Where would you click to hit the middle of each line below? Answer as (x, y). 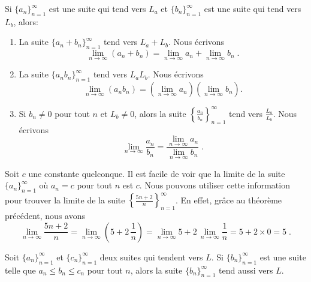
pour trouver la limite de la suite (65, 199)
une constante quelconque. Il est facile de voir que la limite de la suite (157, 173)
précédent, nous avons (45, 216)
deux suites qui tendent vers (151, 256)
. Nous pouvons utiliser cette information (215, 185)
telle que (20, 270)
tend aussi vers (246, 270)
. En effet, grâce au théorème (229, 199)
